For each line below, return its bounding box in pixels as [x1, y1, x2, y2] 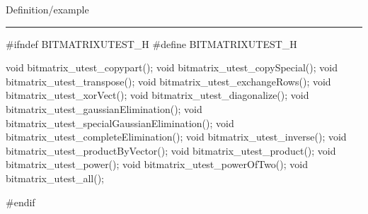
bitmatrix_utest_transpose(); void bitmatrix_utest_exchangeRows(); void [6, 73, 331, 88]
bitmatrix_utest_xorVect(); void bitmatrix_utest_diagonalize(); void [6, 88, 309, 102]
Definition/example [6, 2, 89, 16]
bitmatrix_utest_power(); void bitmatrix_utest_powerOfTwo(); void [6, 157, 308, 172]
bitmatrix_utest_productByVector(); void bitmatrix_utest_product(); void [6, 143, 336, 157]
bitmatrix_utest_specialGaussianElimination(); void [6, 115, 234, 130]
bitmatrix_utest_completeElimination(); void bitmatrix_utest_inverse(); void [6, 129, 347, 144]
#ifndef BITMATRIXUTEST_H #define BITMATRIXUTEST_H [6, 36, 297, 51]
